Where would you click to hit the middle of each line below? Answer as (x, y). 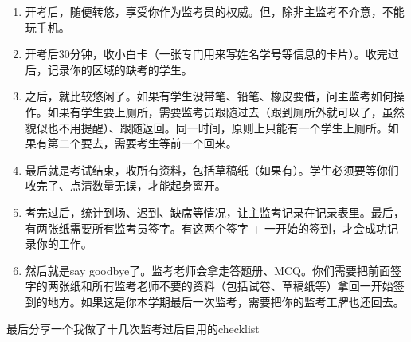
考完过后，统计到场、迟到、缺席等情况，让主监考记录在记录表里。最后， (215, 212)
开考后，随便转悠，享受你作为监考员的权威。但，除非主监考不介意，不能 (215, 11)
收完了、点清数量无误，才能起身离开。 (125, 185)
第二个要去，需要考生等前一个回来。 (142, 143)
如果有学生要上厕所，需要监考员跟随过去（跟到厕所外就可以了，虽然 (226, 111)
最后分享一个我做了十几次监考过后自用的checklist (133, 328)
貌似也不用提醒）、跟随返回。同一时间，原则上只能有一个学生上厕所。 (206, 127)
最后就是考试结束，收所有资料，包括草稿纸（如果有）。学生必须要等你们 (212, 169)
